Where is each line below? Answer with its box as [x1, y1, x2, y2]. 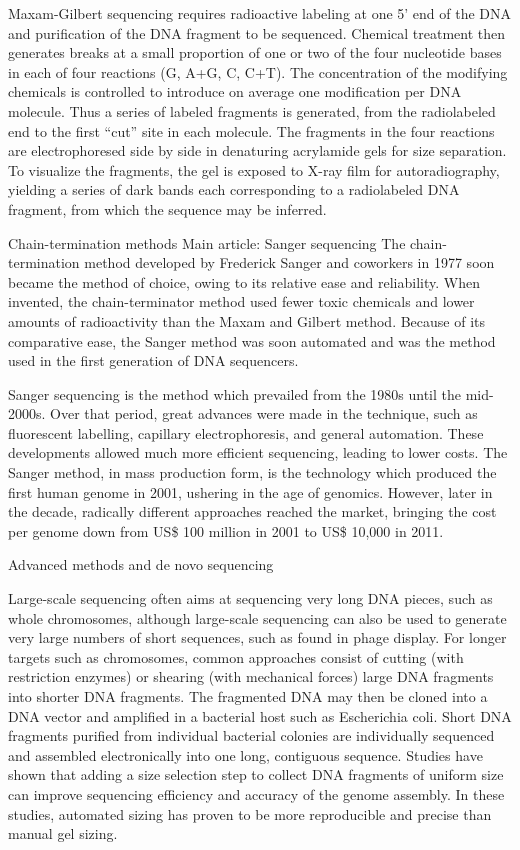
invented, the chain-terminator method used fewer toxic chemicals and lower [8, 291, 475, 312]
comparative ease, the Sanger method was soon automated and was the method [8, 330, 496, 351]
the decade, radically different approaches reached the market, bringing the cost [8, 501, 497, 522]
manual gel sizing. [8, 823, 118, 844]
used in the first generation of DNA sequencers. [8, 350, 299, 371]
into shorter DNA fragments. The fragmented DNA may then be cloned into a [8, 686, 488, 706]
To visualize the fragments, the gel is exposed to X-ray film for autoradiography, [8, 159, 500, 180]
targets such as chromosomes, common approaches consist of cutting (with [8, 646, 464, 667]
